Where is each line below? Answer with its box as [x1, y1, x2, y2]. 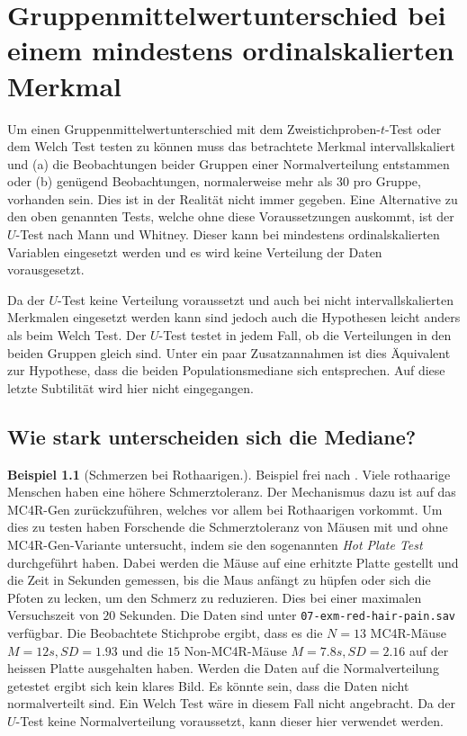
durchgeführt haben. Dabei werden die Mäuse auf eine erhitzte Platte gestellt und [7, 552, 459, 571]
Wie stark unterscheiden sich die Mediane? [7, 422, 417, 450]
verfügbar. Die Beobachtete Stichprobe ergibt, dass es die [7, 624, 323, 642]
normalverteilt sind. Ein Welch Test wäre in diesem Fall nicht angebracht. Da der [7, 694, 456, 713]
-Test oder [385, 119, 442, 138]
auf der [409, 641, 449, 660]
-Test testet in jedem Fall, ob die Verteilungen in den [158, 326, 452, 345]
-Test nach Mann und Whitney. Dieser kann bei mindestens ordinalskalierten [15, 225, 440, 244]
